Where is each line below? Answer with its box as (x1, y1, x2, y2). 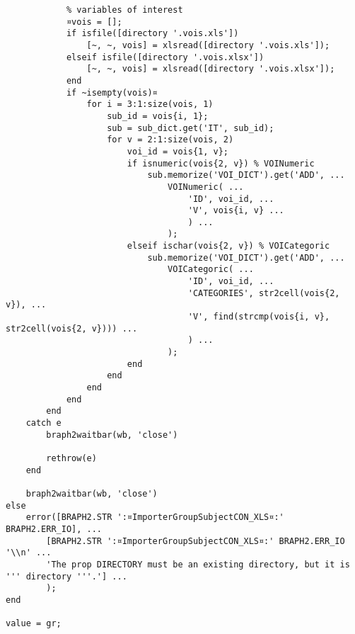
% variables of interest (66, 5, 183, 15)
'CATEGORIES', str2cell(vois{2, (187, 288, 340, 298)
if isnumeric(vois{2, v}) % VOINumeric (127, 158, 315, 169)
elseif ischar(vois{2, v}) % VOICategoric (127, 241, 330, 251)
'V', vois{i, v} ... (187, 205, 284, 216)
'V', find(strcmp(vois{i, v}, (187, 312, 330, 322)
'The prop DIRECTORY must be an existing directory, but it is (46, 559, 350, 570)
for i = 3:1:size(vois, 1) (86, 99, 214, 110)
